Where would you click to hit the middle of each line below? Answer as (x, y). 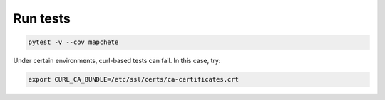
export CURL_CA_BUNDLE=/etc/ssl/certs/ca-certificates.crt (133, 79)
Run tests (42, 18)
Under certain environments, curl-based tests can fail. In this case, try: (117, 61)
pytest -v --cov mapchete (73, 42)
